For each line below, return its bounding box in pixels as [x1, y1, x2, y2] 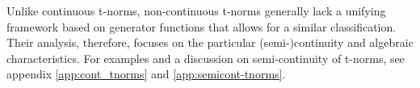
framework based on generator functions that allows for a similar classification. [6, 18, 397, 35]
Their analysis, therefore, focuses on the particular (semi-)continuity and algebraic [6, 34, 414, 51]
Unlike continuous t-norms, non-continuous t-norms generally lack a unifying [6, 2, 386, 19]
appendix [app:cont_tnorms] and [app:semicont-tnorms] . [6, 65, 286, 82]
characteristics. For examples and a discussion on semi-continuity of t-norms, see [6, 49, 405, 66]
